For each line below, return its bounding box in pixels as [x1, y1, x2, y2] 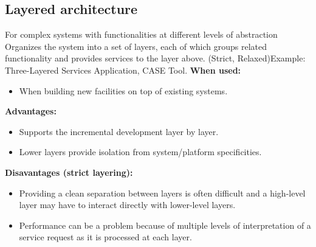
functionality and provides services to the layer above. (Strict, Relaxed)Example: [5, 52, 306, 64]
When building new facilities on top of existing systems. [19, 84, 228, 97]
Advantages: [5, 105, 57, 117]
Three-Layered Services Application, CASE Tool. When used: [5, 63, 241, 76]
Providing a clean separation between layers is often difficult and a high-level [19, 186, 306, 199]
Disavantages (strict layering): [5, 165, 133, 178]
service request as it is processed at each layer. [19, 231, 192, 243]
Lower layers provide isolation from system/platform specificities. [19, 145, 262, 158]
